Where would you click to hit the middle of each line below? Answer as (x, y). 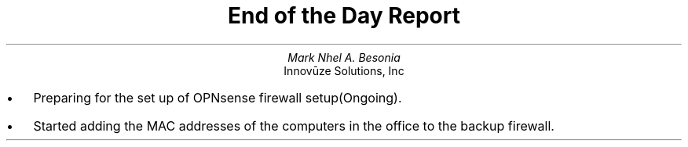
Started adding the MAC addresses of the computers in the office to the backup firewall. (294, 125)
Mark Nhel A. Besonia (344, 57)
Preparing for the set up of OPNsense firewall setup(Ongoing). (218, 97)
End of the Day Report (344, 16)
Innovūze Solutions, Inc (344, 70)
